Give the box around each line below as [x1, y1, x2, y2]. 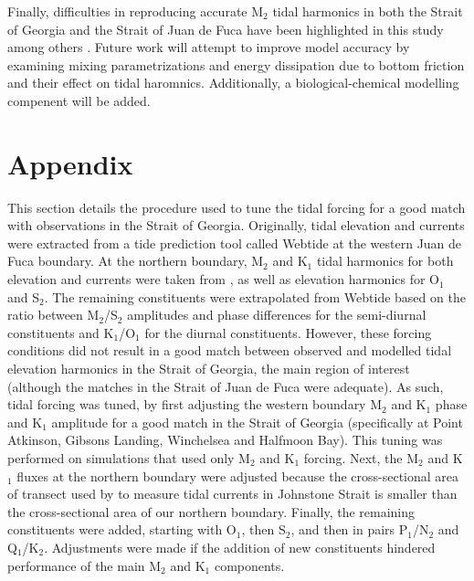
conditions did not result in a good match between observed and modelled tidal [7, 341, 452, 360]
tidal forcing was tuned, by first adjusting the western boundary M [7, 395, 383, 414]
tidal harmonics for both [316, 251, 454, 270]
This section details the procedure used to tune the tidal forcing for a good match [7, 197, 466, 217]
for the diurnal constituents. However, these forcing [144, 322, 432, 342]
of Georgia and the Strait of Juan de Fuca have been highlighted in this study [7, 19, 444, 38]
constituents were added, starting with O [7, 520, 237, 539]
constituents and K [7, 322, 114, 342]
